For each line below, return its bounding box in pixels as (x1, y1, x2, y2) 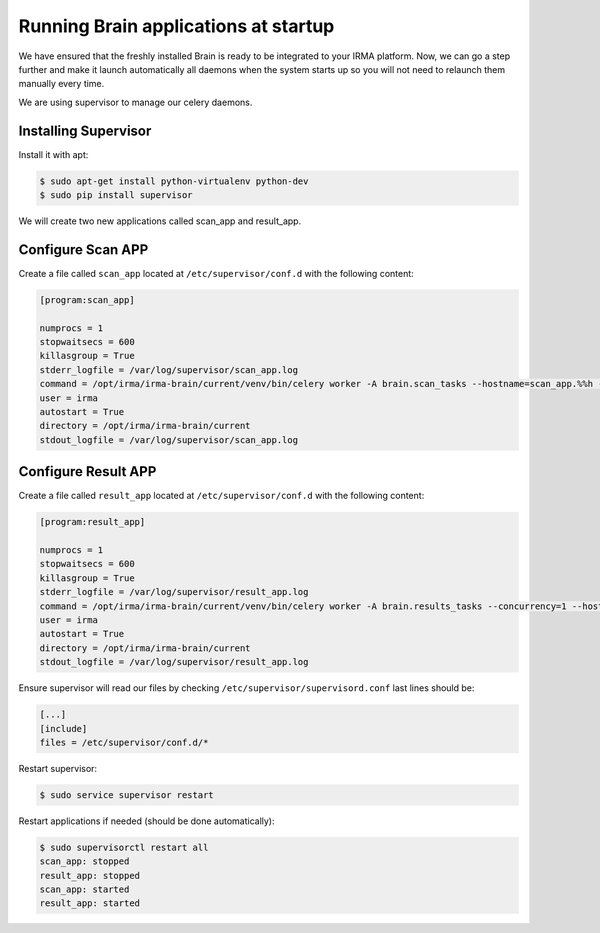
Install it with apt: (18, 148, 89, 160)
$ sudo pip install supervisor (39, 190, 194, 200)
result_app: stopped (39, 870, 140, 881)
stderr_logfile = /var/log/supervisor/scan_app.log (39, 364, 299, 375)
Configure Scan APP (18, 241, 149, 258)
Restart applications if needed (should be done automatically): (18, 815, 275, 827)
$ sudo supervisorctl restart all (39, 841, 209, 853)
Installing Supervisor (18, 122, 152, 139)
